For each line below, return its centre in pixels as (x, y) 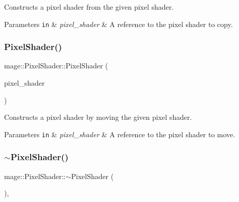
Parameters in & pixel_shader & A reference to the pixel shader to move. (120, 134)
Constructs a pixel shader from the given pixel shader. (89, 7)
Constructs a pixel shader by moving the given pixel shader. (98, 117)
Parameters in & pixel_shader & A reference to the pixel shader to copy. (118, 24)
